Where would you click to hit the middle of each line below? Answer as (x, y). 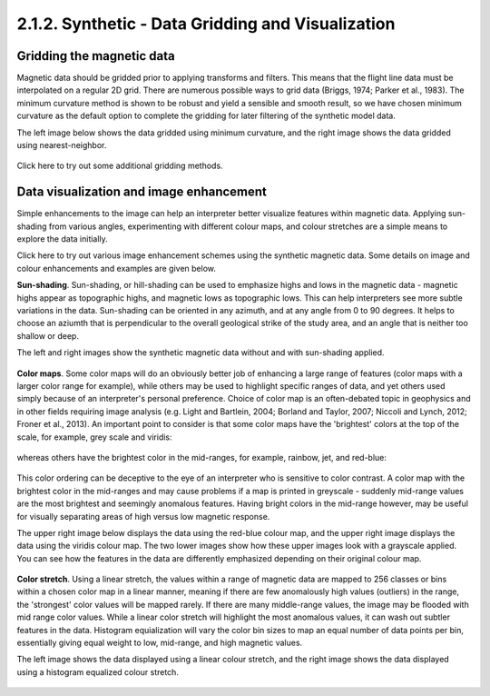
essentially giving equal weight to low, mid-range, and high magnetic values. (160, 643)
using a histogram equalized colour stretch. (98, 671)
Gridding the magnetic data (96, 56)
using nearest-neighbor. (62, 145)
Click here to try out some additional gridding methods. (120, 166)
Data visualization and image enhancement (142, 192)
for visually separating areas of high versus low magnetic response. (143, 516)
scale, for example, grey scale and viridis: (94, 437)
